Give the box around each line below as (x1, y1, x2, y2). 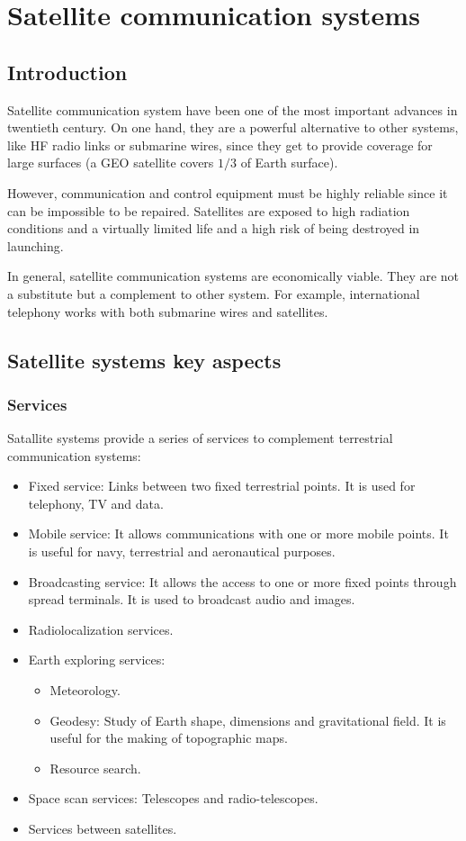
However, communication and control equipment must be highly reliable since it (7, 183, 448, 202)
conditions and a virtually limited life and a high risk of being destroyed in (7, 219, 420, 238)
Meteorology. (49, 681, 121, 700)
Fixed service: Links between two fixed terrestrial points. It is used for (28, 476, 416, 495)
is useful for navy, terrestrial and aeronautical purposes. (28, 542, 336, 561)
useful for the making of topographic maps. (49, 728, 288, 747)
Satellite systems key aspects (7, 346, 282, 374)
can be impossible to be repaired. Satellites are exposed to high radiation (7, 201, 410, 220)
